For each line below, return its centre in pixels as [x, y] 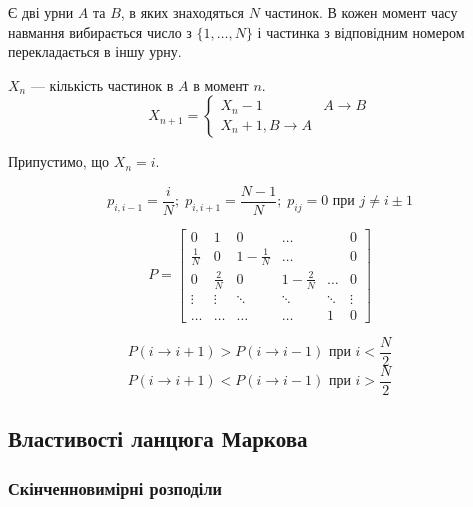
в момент [221, 84]
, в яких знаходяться [182, 12]
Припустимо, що [59, 161]
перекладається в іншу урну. [95, 51]
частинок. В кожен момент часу [361, 12]
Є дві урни [41, 12]
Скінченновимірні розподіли [115, 487]
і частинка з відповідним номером [361, 31]
